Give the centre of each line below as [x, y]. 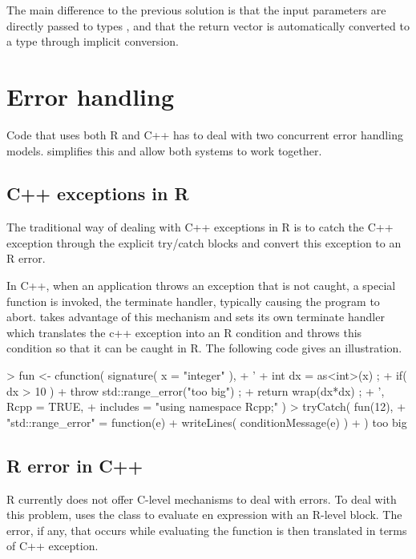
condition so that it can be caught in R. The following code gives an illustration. [204, 348]
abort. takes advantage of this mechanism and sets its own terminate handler [196, 317]
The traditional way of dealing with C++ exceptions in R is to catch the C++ [200, 227]
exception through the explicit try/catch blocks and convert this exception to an [204, 242]
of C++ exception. [53, 546]
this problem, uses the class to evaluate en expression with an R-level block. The [204, 515]
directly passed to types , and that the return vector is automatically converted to [208, 25]
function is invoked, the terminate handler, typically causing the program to [193, 301]
